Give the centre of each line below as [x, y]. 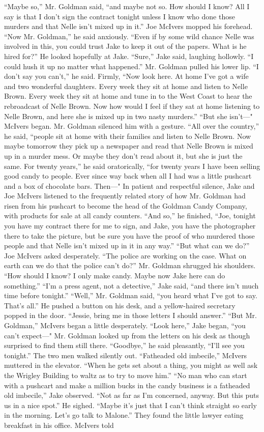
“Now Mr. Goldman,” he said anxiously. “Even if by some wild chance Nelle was [129, 36]
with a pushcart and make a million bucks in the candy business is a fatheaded [127, 385]
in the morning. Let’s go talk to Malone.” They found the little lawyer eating [124, 415]
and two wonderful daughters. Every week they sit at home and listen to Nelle [126, 86]
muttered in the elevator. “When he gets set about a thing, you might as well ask [131, 365]
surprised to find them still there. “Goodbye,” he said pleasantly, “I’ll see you [124, 345]
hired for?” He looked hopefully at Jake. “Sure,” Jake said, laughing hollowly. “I [129, 56]
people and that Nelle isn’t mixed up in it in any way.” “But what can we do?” [127, 246]
